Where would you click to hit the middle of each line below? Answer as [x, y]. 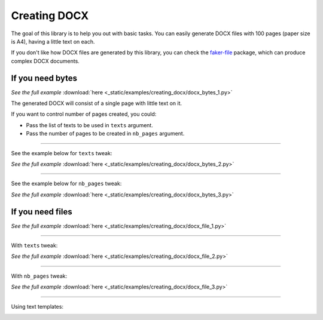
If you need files [42, 212]
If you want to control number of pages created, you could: [84, 114]
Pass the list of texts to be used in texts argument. [90, 125]
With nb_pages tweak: [39, 276]
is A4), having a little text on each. [53, 41]
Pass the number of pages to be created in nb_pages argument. [105, 134]
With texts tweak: [34, 245]
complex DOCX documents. [45, 61]
